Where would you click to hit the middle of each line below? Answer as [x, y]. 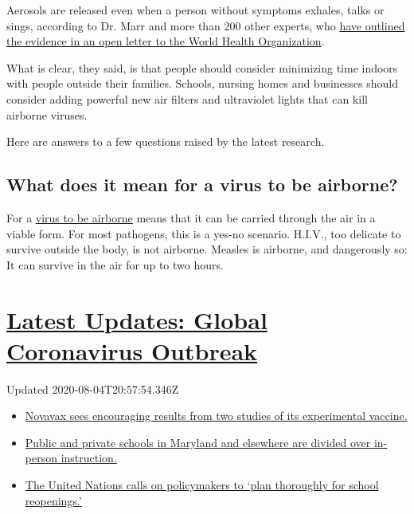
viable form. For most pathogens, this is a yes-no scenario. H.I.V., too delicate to [204, 233]
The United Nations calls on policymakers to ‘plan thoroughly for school [202, 485]
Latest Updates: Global [137, 319]
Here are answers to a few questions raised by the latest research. [166, 141]
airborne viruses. [47, 114]
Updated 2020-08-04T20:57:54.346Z [93, 388]
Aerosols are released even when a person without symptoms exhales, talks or [195, 10]
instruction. [89, 458]
